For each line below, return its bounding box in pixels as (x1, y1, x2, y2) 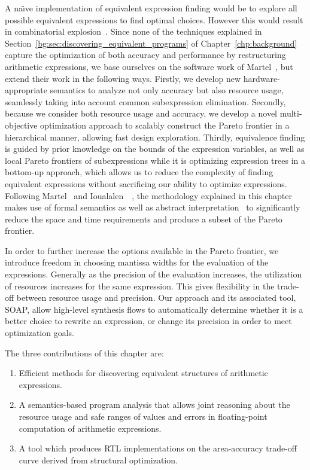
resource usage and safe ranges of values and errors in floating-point (19, 410, 268, 422)
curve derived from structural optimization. (19, 453, 178, 466)
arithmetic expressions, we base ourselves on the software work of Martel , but (5, 60, 293, 72)
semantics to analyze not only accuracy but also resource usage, (50, 84, 284, 96)
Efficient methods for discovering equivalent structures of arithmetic (19, 367, 268, 379)
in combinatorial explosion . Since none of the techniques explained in (5, 25, 262, 38)
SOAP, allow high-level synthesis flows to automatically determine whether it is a (5, 303, 303, 315)
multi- (279, 107, 302, 120)
